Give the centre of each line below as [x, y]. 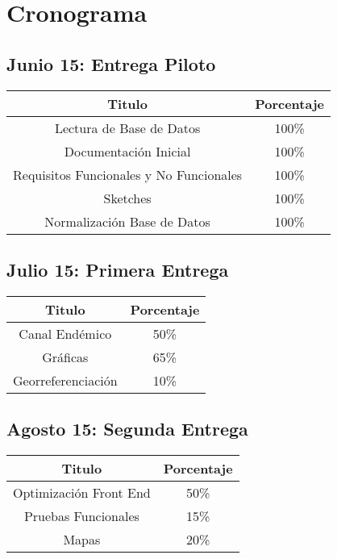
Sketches [127, 198]
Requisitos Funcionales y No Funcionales [128, 174]
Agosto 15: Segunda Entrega [127, 429]
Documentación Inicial [127, 151]
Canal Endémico [65, 333]
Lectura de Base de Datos [127, 127]
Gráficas [65, 357]
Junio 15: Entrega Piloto [111, 63]
